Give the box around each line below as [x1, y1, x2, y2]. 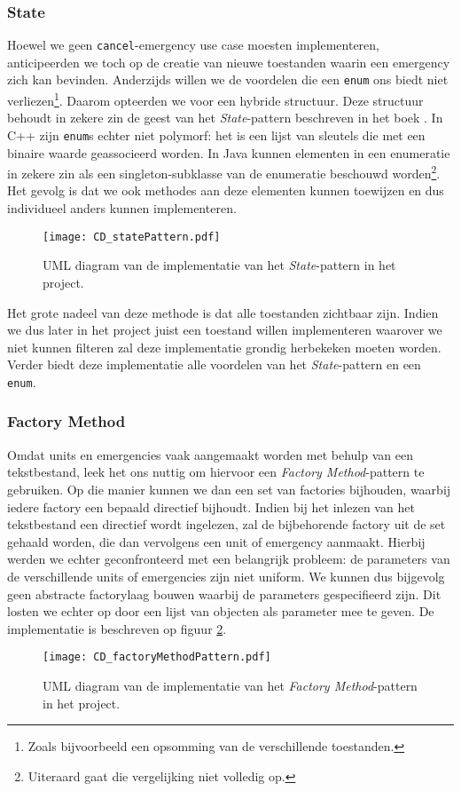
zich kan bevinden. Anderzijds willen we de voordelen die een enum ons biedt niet [7, 70, 449, 89]
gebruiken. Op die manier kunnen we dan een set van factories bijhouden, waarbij [7, 479, 451, 498]
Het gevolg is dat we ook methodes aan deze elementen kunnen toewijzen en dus [7, 181, 444, 200]
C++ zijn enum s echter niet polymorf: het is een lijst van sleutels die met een [7, 125, 426, 144]
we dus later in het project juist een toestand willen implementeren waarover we [7, 320, 442, 339]
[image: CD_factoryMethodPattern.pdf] [43, 651, 271, 664]
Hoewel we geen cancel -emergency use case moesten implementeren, [7, 36, 379, 54]
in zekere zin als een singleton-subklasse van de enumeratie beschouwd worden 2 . [7, 162, 441, 182]
